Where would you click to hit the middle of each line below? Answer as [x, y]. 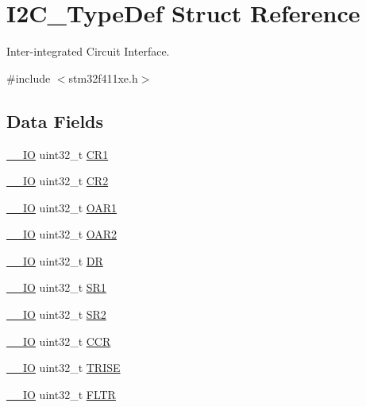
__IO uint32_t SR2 [56, 314]
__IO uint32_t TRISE [64, 368]
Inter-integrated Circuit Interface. [88, 51]
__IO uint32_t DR [55, 260]
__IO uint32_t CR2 [58, 181]
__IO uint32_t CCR [59, 341]
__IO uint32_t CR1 [58, 154]
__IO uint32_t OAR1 [62, 207]
